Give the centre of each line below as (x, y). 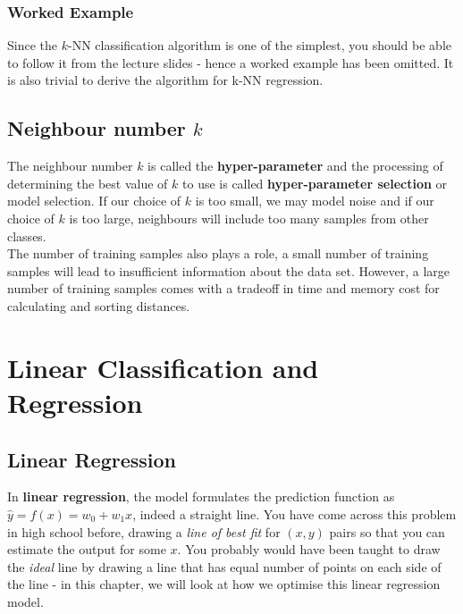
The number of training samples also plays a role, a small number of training (218, 253)
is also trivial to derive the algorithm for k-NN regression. (165, 80)
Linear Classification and (163, 367)
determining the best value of (88, 183)
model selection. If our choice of (94, 201)
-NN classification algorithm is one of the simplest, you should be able (260, 45)
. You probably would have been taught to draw (309, 549)
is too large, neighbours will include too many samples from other (249, 218)
